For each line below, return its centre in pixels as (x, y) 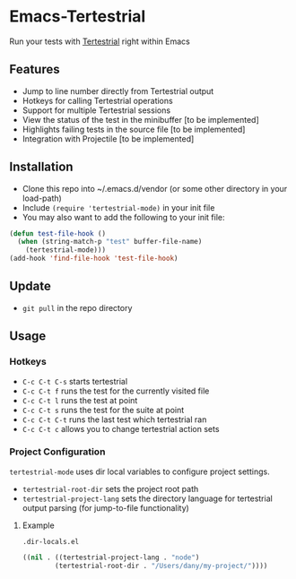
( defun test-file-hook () (57, 233)
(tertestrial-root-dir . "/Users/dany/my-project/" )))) (161, 566)
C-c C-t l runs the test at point (80, 400)
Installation (41, 167)
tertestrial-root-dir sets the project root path (110, 488)
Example (39, 525)
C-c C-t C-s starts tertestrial (75, 381)
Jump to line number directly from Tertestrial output (118, 91)
